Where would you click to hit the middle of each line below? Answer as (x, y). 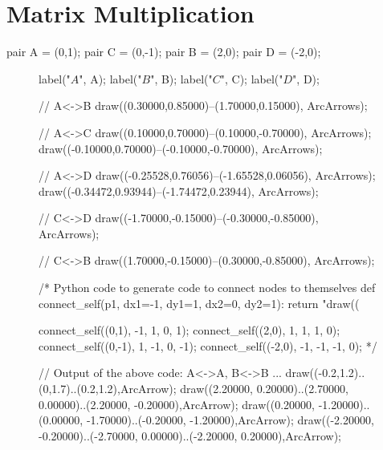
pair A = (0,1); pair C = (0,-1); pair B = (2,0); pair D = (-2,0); (164, 52)
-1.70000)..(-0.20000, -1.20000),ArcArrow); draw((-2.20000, (230, 420)
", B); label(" (181, 78)
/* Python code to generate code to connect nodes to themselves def (207, 288)
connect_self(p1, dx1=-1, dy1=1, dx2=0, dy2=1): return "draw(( (199, 303)
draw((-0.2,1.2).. (325, 373)
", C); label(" (252, 78)
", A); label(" (110, 78)
